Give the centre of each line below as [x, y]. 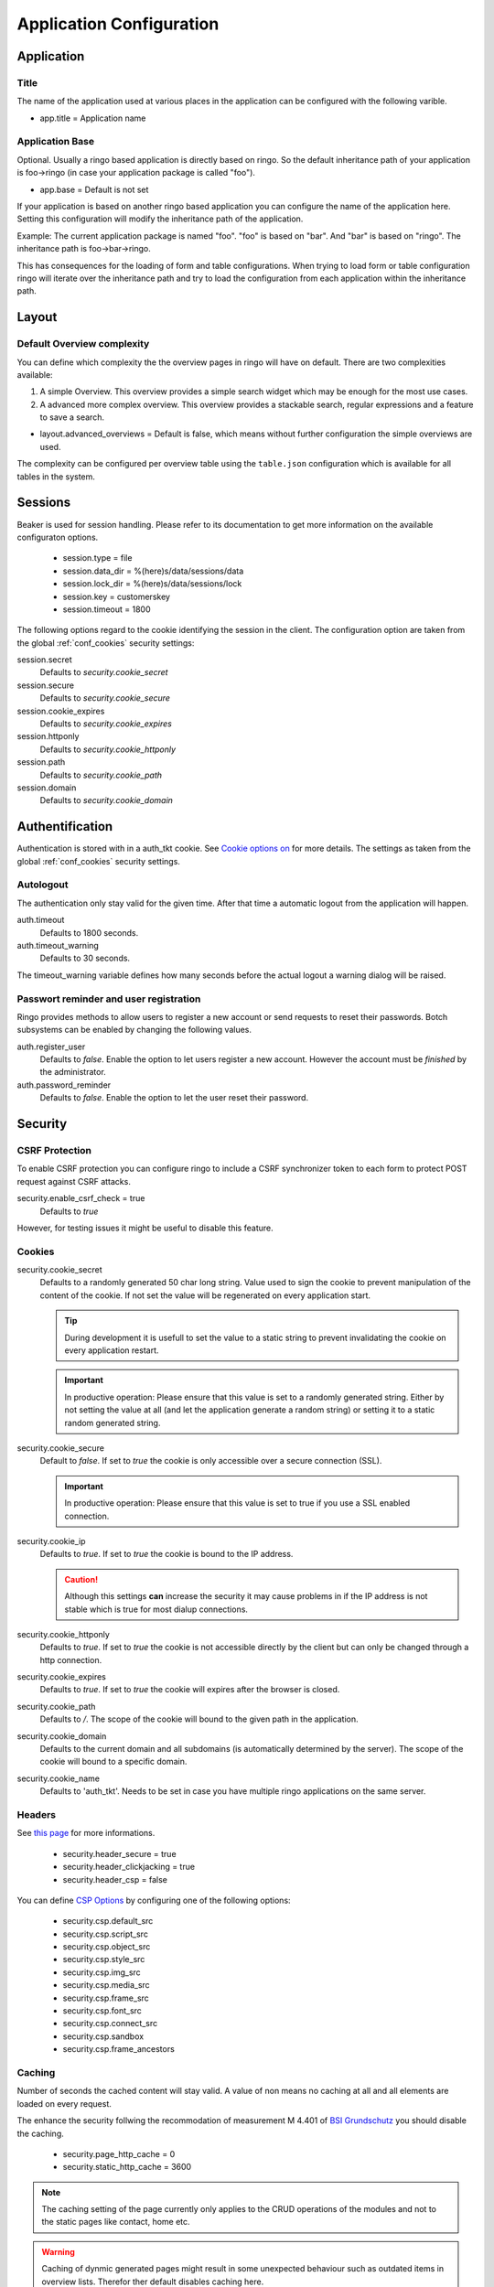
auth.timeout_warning [58, 945]
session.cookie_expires [61, 711]
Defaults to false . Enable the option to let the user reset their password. [174, 1098]
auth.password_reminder [64, 1085]
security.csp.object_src [107, 1947]
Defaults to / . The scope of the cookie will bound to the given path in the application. [199, 1719]
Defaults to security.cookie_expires [106, 724]
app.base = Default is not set [94, 189]
